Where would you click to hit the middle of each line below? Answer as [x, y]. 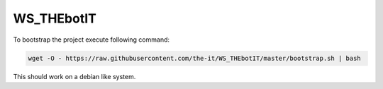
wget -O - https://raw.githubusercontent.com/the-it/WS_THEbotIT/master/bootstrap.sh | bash [194, 58]
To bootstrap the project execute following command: [91, 40]
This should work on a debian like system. [74, 76]
